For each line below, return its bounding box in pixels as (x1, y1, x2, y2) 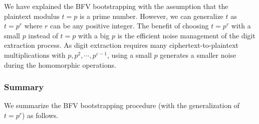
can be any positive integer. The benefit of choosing (50, 20, 209, 31)
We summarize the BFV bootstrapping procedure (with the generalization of (4, 100, 240, 111)
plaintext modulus (4, 10, 60, 21)
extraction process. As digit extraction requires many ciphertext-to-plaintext (4, 40, 238, 50)
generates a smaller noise (160, 49, 236, 60)
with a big (78, 30, 110, 40)
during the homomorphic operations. (4, 59, 116, 70)
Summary (4, 81, 44, 93)
